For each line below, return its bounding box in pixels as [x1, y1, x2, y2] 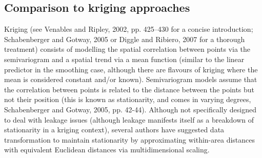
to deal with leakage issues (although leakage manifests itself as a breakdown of [4, 114, 254, 125]
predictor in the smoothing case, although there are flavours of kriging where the [4, 64, 258, 74]
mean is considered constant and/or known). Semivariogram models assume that [4, 74, 257, 85]
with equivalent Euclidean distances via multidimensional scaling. [4, 144, 210, 155]
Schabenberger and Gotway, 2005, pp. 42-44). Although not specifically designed [4, 104, 256, 114]
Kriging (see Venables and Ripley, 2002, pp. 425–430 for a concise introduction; [4, 24, 253, 34]
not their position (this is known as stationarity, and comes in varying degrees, [4, 94, 251, 105]
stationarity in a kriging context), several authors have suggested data [4, 124, 225, 135]
